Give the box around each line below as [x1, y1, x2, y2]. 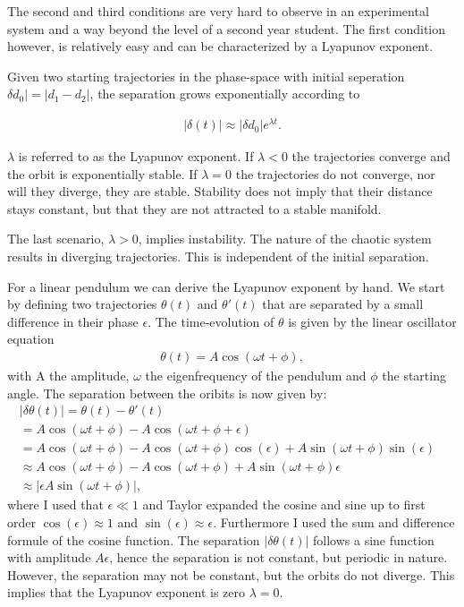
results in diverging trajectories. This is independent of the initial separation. [7, 247, 429, 266]
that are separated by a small [262, 295, 424, 313]
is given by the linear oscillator [288, 312, 457, 330]
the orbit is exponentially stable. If [7, 164, 198, 183]
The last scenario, [7, 229, 105, 248]
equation [7, 329, 55, 348]
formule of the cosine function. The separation [7, 530, 260, 549]
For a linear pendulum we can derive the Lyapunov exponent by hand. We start [7, 277, 445, 295]
